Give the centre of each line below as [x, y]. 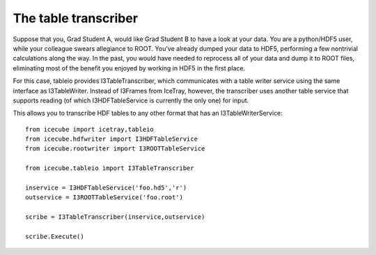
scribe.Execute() [55, 236]
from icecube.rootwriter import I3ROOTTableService [115, 149]
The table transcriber [76, 18]
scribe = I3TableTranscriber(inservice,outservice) [115, 217]
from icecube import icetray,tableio [90, 129]
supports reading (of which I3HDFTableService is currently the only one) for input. [131, 100]
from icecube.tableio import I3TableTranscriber [110, 168]
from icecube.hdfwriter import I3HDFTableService [112, 139]
